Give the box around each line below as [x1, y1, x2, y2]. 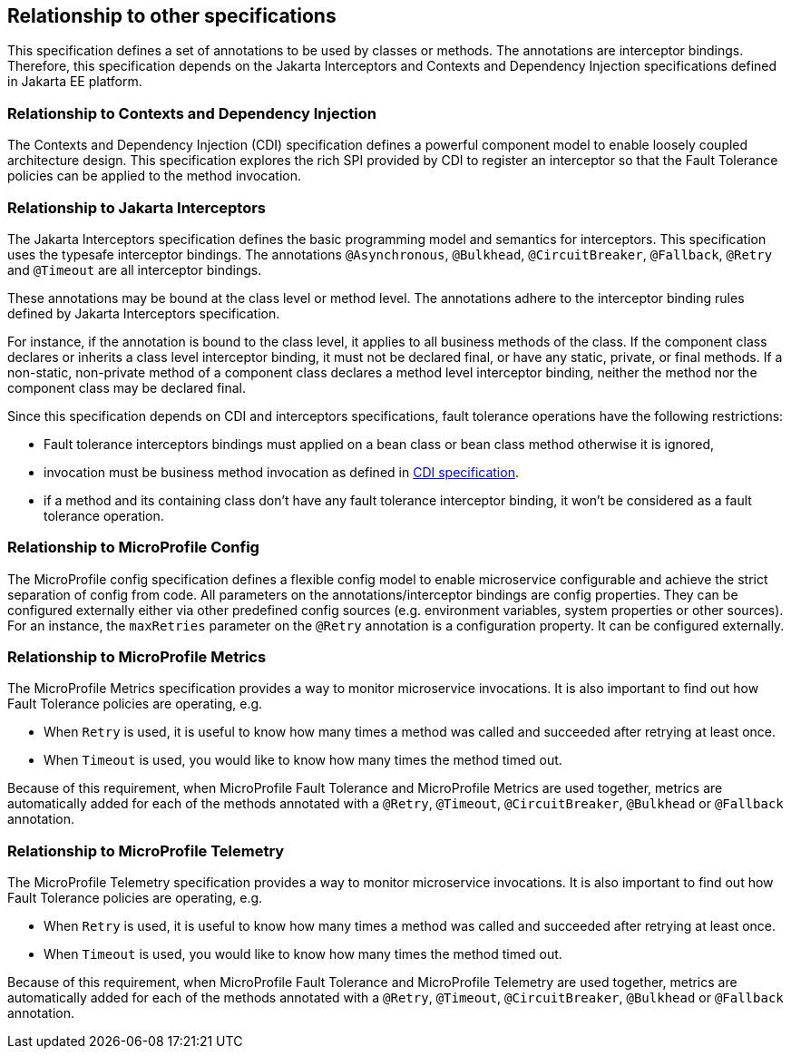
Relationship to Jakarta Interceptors [7, 198, 267, 217]
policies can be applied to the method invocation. [7, 168, 301, 184]
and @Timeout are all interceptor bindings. [7, 261, 262, 278]
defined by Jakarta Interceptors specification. [7, 305, 280, 321]
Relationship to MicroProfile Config [7, 538, 259, 557]
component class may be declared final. [7, 379, 247, 396]
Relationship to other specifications [7, 5, 337, 27]
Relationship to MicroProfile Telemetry [7, 841, 285, 860]
